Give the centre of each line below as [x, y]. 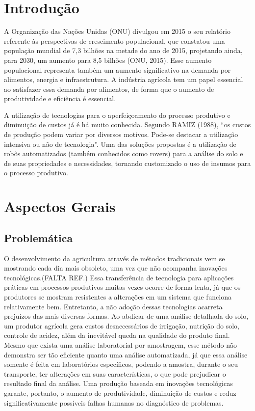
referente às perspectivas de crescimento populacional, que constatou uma [115, 41]
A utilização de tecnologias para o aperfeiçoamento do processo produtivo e [117, 115]
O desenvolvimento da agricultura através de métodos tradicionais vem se [115, 258]
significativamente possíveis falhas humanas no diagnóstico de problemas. [114, 402]
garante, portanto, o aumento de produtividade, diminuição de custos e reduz [120, 393]
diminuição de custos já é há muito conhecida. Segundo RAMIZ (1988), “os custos [127, 124]
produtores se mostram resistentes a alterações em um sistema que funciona [118, 296]
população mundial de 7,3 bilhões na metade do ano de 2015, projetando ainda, [123, 50]
